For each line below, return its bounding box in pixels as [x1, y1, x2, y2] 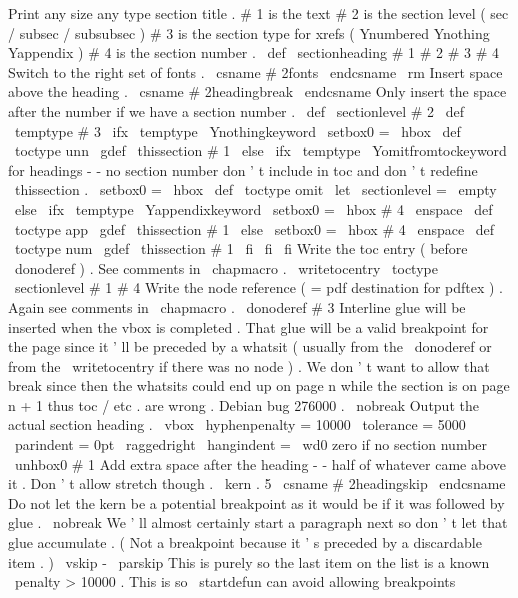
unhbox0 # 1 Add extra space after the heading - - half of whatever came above [14, 453, 506, 474]
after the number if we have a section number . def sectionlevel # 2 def [8, 100, 465, 121]
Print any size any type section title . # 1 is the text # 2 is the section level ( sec [8, 3, 509, 23]
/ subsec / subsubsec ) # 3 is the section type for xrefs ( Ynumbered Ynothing [8, 22, 490, 43]
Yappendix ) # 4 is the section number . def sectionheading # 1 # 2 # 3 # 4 [8, 42, 499, 63]
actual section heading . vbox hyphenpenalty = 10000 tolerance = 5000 [8, 414, 466, 435]
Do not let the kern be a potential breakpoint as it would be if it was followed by [8, 492, 505, 513]
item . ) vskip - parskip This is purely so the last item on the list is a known [8, 551, 490, 572]
